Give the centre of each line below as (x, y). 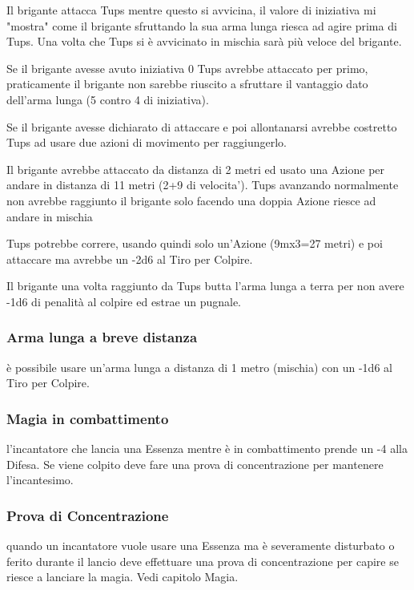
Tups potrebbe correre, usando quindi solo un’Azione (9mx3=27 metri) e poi (195, 243)
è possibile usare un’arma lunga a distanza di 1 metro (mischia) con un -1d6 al (199, 367)
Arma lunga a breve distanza (102, 337)
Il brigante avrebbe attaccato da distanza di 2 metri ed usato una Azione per (196, 169)
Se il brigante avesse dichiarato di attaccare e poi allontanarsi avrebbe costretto (202, 126)
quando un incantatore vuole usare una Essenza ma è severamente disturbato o (201, 546)
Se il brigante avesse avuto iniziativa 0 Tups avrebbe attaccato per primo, (187, 68)
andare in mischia (50, 216)
